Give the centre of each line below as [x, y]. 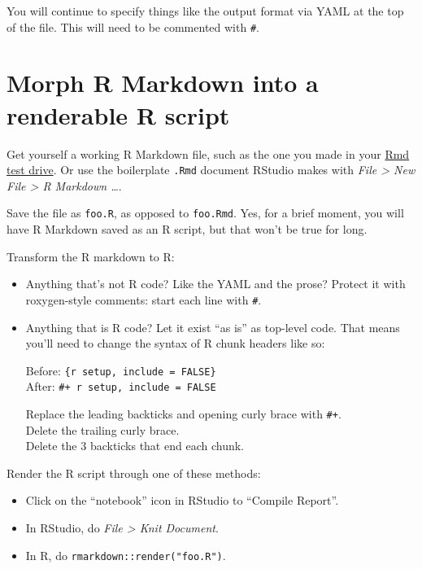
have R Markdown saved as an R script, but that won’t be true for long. [187, 229]
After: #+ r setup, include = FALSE [121, 386]
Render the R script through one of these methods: [134, 473]
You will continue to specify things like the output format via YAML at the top [205, 11]
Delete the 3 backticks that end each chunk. [135, 446]
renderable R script [118, 114]
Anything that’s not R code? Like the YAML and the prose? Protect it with [215, 284]
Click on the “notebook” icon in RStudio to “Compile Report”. [182, 500]
